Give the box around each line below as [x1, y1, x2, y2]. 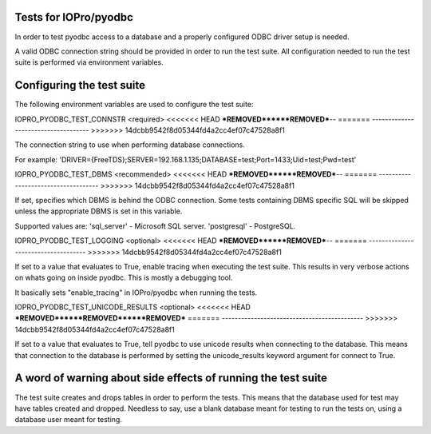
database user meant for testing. [14, 415, 123, 424]
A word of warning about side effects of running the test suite [14, 372, 327, 385]
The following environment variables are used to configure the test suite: [14, 100, 254, 109]
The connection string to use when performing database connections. [14, 140, 245, 149]
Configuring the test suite [14, 78, 145, 92]
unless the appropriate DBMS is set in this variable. [14, 206, 183, 216]
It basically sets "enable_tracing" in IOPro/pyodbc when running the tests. [14, 288, 258, 297]
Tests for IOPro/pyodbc [14, 10, 133, 24]
